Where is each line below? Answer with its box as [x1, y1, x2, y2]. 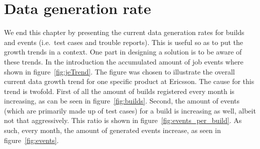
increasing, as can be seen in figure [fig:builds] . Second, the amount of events [4, 95, 240, 106]
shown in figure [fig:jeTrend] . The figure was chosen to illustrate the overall [4, 66, 235, 76]
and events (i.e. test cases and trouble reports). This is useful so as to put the [4, 36, 243, 47]
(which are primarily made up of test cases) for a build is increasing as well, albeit [4, 105, 256, 115]
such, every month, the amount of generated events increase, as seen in [4, 125, 221, 135]
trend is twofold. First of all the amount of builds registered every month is [4, 85, 234, 96]
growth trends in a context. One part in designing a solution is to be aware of [4, 46, 242, 57]
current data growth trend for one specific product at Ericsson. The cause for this [4, 76, 254, 86]
